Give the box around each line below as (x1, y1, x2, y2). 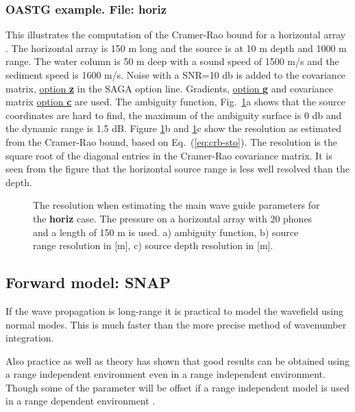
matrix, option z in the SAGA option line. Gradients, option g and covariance (5, 81, 334, 95)
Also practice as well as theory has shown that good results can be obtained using (5, 353, 350, 368)
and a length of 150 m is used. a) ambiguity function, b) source (33, 224, 299, 239)
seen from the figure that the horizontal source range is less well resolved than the (5, 162, 350, 176)
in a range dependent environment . (5, 394, 156, 408)
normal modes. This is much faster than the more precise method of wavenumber (5, 317, 347, 331)
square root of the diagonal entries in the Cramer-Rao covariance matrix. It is (5, 148, 332, 162)
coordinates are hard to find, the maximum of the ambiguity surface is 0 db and (5, 107, 342, 122)
